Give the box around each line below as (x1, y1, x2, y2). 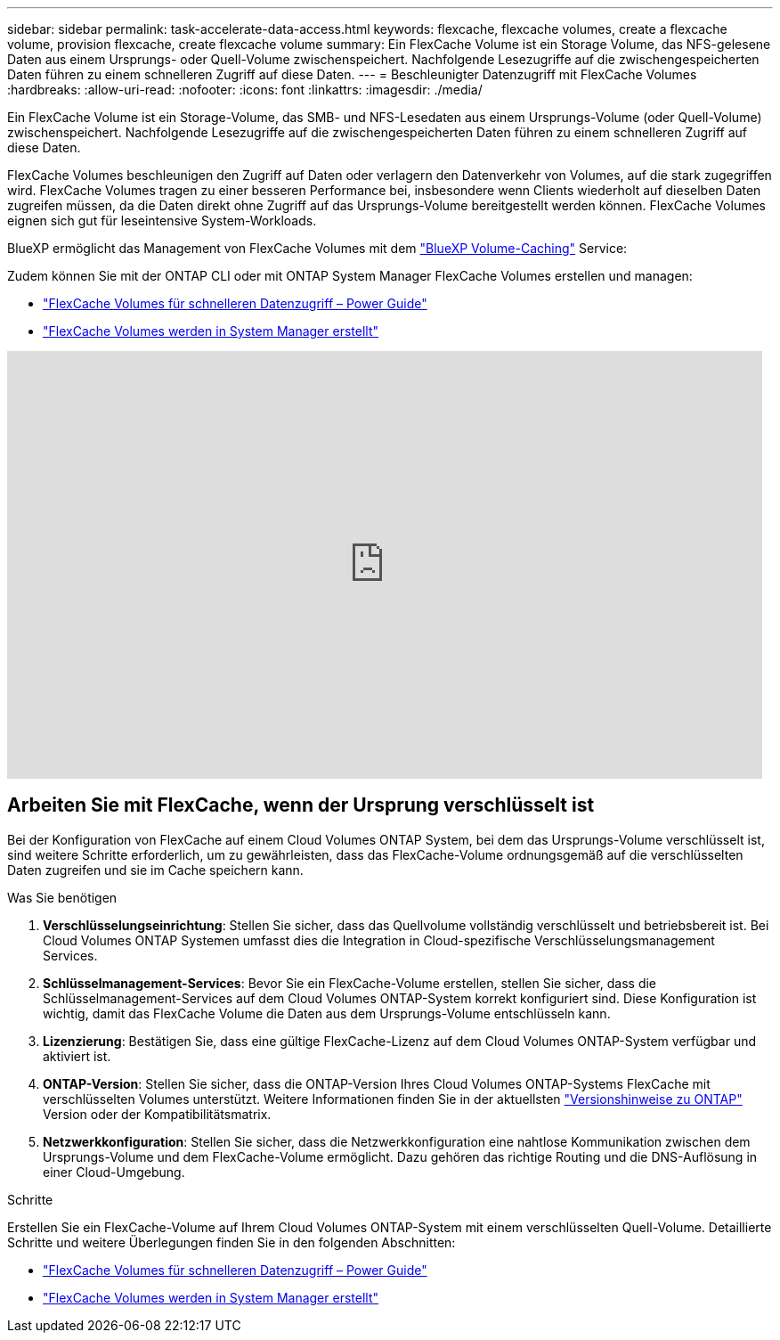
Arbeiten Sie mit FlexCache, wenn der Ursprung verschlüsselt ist (7, 794, 595, 817)
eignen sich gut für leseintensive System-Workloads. (7, 213, 317, 228)
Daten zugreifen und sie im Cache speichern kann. (7, 862, 304, 878)
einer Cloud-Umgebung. (43, 1164, 185, 1180)
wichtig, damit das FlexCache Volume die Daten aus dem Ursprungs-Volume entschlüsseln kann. (43, 1005, 611, 1021)
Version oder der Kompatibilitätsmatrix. (43, 1106, 272, 1122)
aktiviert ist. (43, 1048, 111, 1064)
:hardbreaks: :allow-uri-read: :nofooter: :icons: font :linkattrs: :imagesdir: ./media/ (7, 82, 483, 97)
